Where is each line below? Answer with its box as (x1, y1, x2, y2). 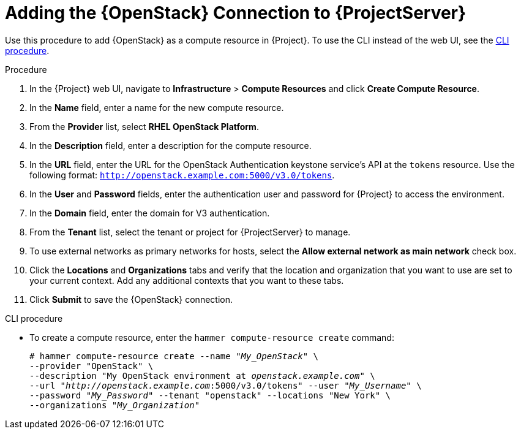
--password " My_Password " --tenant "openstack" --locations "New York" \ (29, 390, 391, 400)
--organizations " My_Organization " (29, 400, 200, 410)
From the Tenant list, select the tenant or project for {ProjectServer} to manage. (29, 226, 351, 237)
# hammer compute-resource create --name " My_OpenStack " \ (29, 351, 319, 361)
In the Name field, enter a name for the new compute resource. (29, 102, 284, 113)
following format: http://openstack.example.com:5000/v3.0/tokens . (29, 169, 335, 180)
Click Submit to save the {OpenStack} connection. (29, 294, 233, 305)
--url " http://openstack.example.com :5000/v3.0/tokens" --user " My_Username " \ (29, 380, 422, 390)
